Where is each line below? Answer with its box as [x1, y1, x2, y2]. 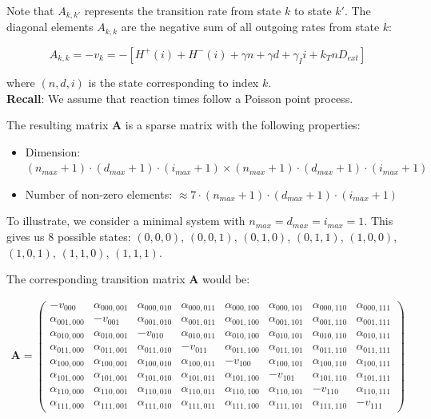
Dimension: [25, 143, 81, 160]
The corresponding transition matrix [6, 271, 186, 287]
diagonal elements [6, 18, 94, 35]
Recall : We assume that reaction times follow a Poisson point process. [6, 89, 353, 106]
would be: [202, 271, 250, 287]
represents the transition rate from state [84, 2, 281, 18]
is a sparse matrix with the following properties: [125, 117, 361, 133]
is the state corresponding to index [88, 73, 259, 90]
